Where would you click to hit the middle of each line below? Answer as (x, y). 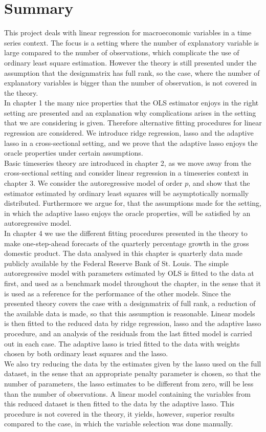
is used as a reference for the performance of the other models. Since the (118, 293)
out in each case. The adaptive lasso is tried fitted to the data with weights (122, 343)
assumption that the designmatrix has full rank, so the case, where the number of (132, 72)
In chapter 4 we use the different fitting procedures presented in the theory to (126, 233)
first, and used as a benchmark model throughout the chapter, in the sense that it (132, 283)
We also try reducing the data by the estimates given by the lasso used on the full (133, 363)
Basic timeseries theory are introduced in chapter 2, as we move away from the (128, 163)
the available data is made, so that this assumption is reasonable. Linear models (130, 313)
